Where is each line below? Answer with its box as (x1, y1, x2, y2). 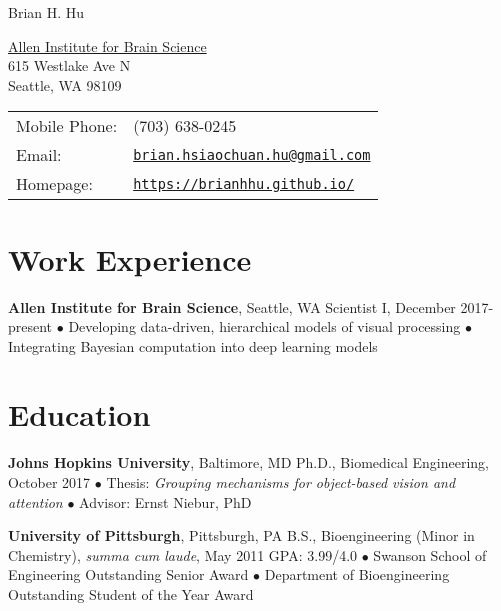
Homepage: (16, 172, 93, 196)
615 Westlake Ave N (8, 55, 131, 76)
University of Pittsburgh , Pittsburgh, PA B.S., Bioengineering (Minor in (8, 525, 475, 546)
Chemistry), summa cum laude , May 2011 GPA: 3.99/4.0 (8, 544, 358, 565)
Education (8, 394, 151, 435)
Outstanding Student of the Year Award (8, 583, 254, 604)
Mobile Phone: (16, 114, 118, 138)
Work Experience (8, 238, 252, 279)
